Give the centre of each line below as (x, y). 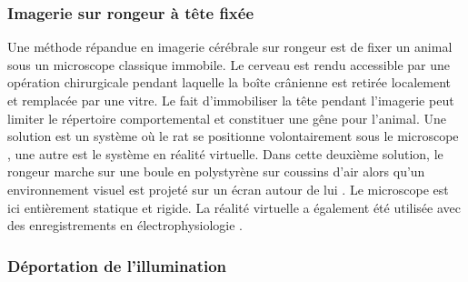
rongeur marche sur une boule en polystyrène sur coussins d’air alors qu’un (216, 171)
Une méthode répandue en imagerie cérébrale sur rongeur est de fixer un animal (230, 47)
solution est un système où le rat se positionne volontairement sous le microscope (233, 136)
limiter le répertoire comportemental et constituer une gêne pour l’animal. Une (227, 118)
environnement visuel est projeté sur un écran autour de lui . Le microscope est (228, 189)
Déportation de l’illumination (117, 265)
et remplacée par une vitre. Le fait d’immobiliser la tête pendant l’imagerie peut (231, 100)
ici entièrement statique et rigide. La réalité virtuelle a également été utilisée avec (234, 207)
